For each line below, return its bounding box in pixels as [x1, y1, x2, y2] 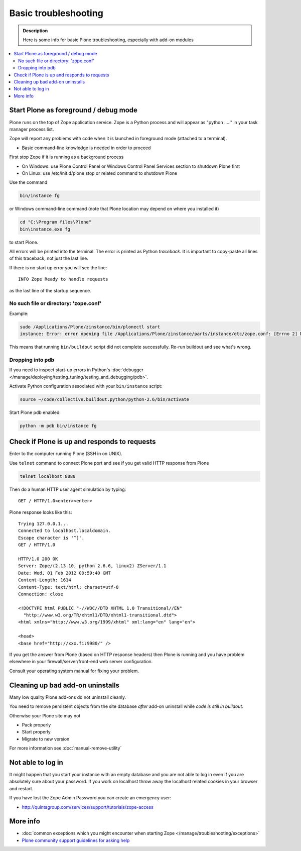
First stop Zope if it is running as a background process [9, 154, 124, 160]
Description [23, 28, 48, 34]
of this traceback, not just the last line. [9, 255, 89, 261]
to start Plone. [9, 239, 39, 245]
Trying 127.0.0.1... [18, 521, 69, 526]
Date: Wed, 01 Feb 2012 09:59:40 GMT [18, 570, 111, 576]
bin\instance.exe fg [20, 226, 70, 232]
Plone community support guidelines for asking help [22, 837, 130, 843]
